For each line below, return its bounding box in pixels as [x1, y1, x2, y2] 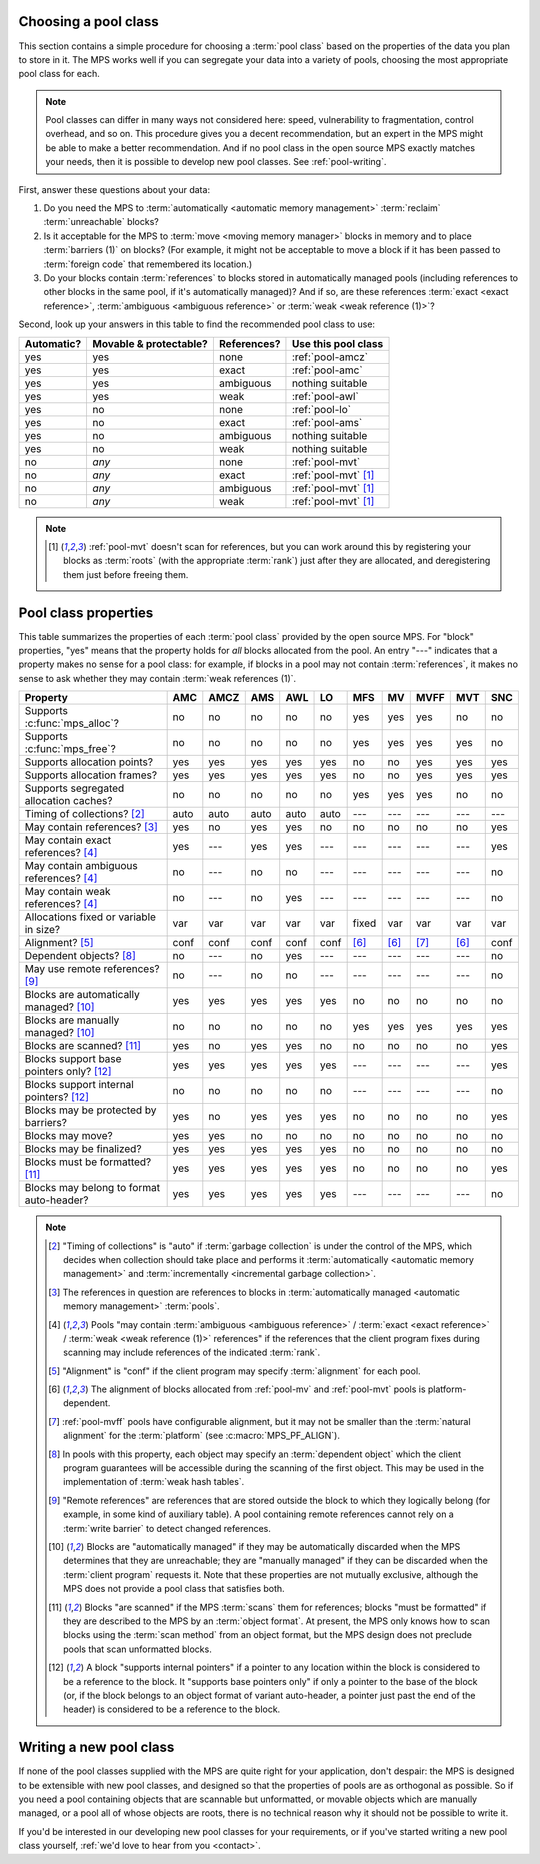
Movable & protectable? [92, 336, 209, 350]
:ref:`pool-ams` [291, 415, 363, 429]
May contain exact [24, 833, 112, 847]
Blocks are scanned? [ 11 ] [24, 1039, 142, 1053]
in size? [24, 923, 60, 937]
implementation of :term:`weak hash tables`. [63, 1476, 245, 1488]
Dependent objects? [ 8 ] [24, 949, 137, 963]
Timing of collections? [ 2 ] [24, 807, 145, 821]
